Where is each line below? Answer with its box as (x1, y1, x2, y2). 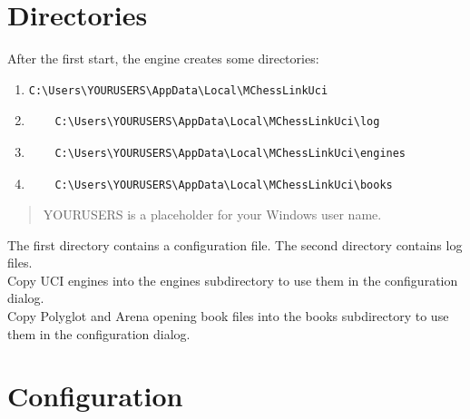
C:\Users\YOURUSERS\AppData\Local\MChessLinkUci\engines (54, 146, 406, 160)
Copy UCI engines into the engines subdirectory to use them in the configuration (7, 270, 458, 289)
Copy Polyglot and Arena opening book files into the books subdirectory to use (7, 307, 449, 326)
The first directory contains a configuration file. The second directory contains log (7, 235, 463, 254)
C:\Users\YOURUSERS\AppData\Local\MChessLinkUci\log (54, 115, 380, 129)
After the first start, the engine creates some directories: (7, 49, 319, 68)
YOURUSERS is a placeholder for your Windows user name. (43, 205, 382, 224)
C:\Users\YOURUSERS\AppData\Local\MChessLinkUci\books (54, 178, 393, 191)
